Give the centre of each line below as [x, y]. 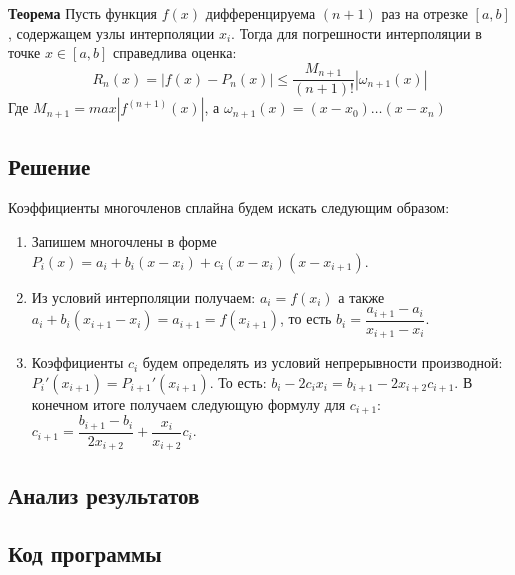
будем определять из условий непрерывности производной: [322, 362]
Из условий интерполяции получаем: [143, 296]
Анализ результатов [104, 494]
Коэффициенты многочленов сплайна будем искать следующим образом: [229, 207]
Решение [49, 165]
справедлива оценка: [175, 52]
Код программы [85, 553]
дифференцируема [260, 13]
